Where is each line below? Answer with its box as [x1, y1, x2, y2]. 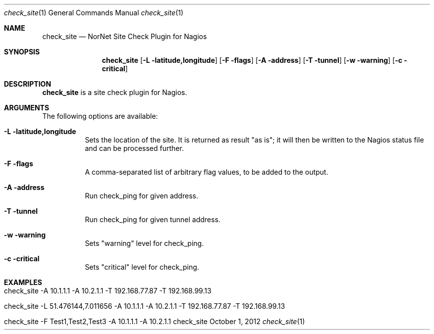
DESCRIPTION [4, 80, 52, 88]
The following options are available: [42, 112, 158, 120]
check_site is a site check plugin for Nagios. [42, 88, 187, 96]
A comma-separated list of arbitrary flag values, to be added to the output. [85, 168, 328, 176]
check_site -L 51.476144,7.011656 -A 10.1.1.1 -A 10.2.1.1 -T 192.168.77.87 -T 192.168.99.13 [4, 302, 285, 310]
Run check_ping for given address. [85, 191, 198, 200]
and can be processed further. [85, 144, 184, 152]
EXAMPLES [4, 278, 42, 286]
